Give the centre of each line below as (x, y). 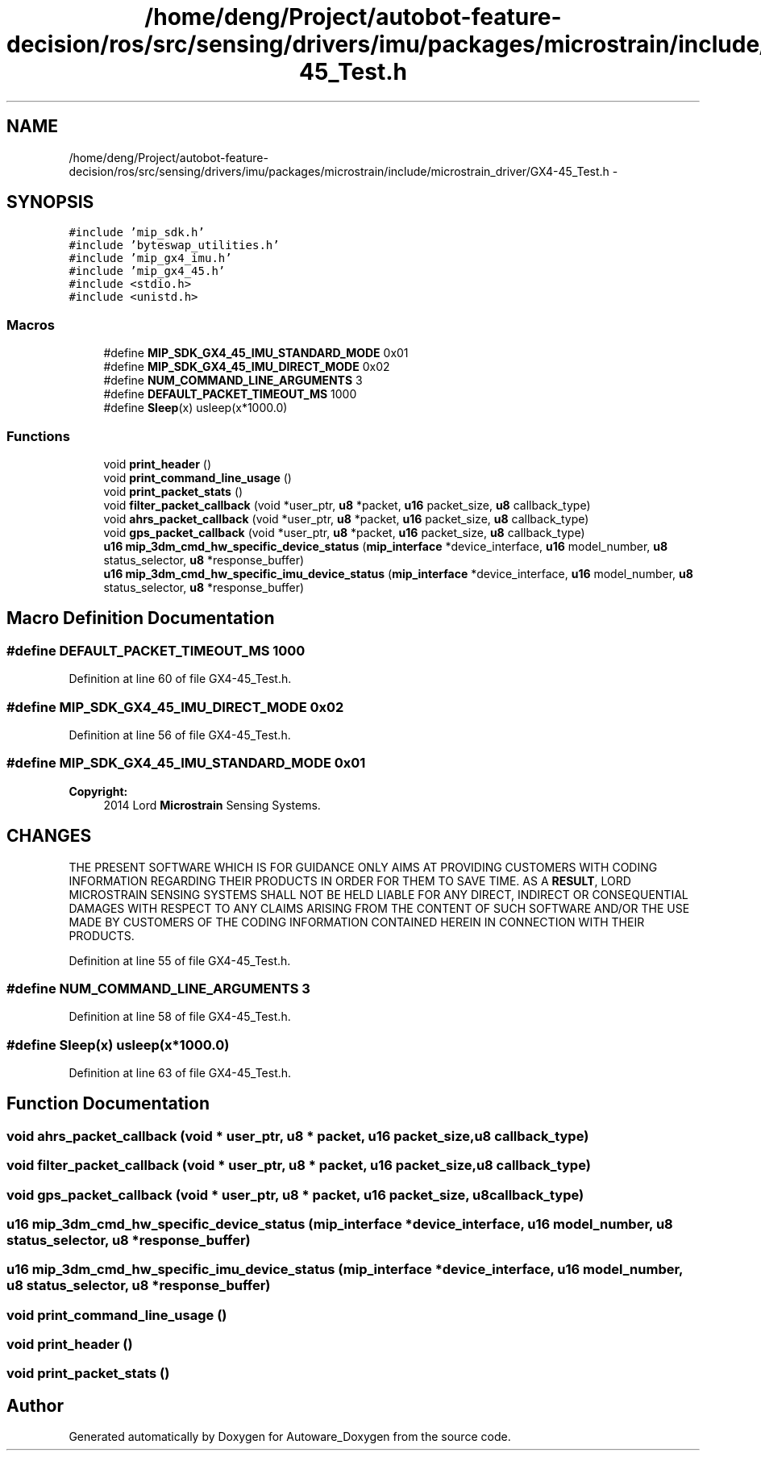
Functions (38, 436)
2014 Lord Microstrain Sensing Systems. (212, 805)
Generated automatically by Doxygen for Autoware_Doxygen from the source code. (290, 1437)
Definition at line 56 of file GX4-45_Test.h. (180, 735)
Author (35, 1405)
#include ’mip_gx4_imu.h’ (150, 258)
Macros (31, 325)
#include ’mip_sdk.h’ (137, 233)
